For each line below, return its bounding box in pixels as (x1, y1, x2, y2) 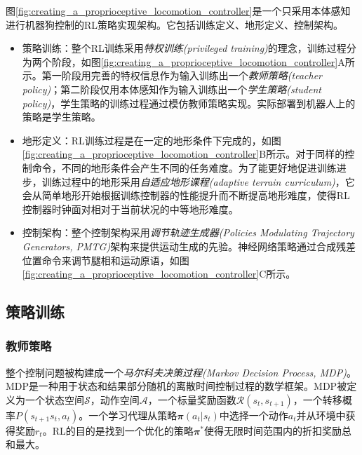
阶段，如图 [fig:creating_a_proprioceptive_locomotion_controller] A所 (51, 54, 355, 69)
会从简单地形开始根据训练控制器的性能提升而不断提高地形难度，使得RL (22, 188, 350, 203)
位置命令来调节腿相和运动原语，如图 (22, 252, 189, 267)
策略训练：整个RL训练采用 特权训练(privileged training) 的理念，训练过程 (22, 41, 347, 55)
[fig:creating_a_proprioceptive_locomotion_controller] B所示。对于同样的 (22, 147, 345, 161)
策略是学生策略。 (22, 109, 101, 124)
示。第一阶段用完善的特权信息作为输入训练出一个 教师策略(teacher (22, 68, 322, 83)
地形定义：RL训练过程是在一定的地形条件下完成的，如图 (22, 133, 281, 147)
